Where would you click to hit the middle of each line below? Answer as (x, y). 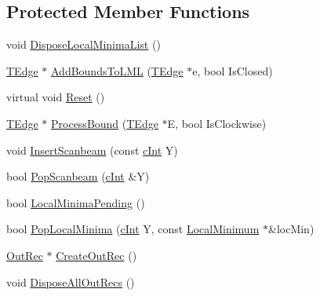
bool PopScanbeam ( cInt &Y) (78, 176)
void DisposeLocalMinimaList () (84, 44)
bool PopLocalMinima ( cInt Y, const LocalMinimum (133, 229)
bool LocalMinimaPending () (76, 202)
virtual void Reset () (56, 97)
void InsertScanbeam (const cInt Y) (92, 150)
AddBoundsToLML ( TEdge (117, 70)
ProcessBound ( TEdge (105, 123)
